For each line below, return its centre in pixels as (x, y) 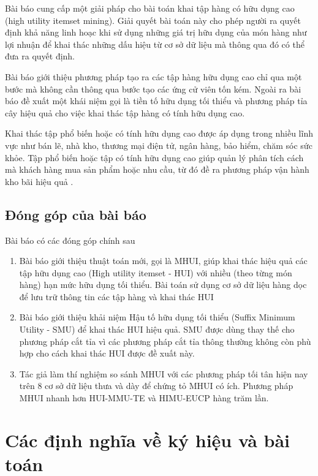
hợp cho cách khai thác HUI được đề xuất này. (107, 353)
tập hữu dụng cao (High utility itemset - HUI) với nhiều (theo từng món (156, 272)
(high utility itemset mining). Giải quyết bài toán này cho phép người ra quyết (153, 20)
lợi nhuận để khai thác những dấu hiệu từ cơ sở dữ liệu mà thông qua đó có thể (155, 44)
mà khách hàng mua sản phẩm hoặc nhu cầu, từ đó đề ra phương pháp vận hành (157, 169)
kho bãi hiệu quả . (39, 181)
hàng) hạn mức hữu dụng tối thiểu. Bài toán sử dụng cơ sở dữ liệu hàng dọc (163, 285)
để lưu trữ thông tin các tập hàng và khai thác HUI (116, 296)
